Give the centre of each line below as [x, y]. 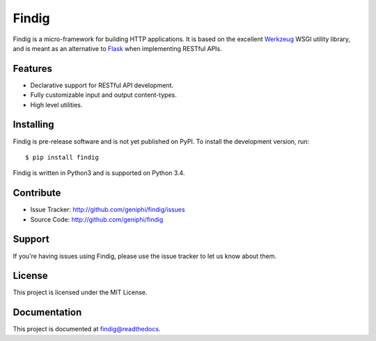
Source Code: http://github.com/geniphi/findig [97, 219]
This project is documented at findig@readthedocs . [87, 329]
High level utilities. [56, 105]
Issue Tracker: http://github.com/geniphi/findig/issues [108, 210]
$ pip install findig [62, 157]
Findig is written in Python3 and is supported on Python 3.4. [99, 173]
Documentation [47, 313]
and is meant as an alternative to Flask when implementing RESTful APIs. [117, 48]
